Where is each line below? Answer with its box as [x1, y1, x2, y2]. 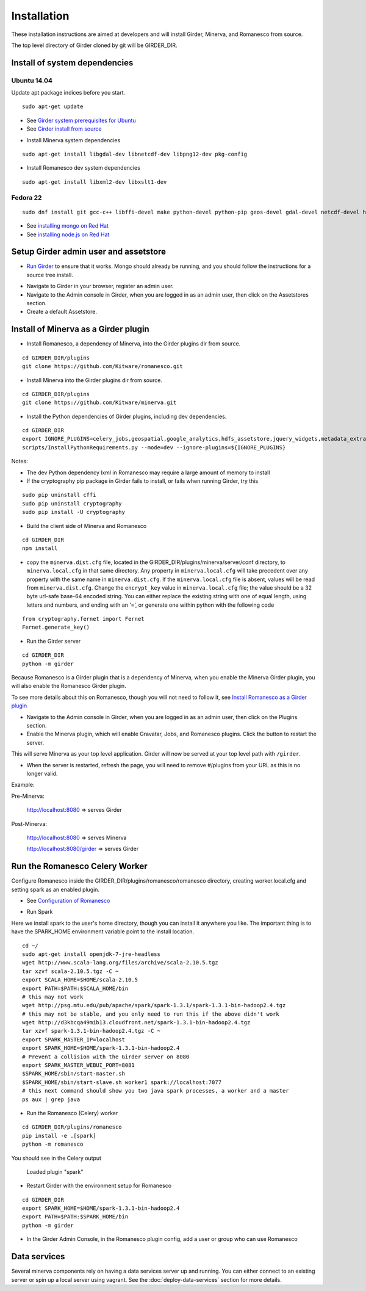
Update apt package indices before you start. [11, 89, 126, 96]
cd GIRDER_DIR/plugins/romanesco [22, 1124, 122, 1130]
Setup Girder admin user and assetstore [11, 247, 167, 257]
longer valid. [26, 770, 58, 777]
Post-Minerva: [11, 820, 48, 827]
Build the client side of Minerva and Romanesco [26, 522, 147, 529]
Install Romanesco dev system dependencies [26, 164, 140, 172]
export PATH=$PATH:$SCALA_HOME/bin [22, 985, 129, 992]
